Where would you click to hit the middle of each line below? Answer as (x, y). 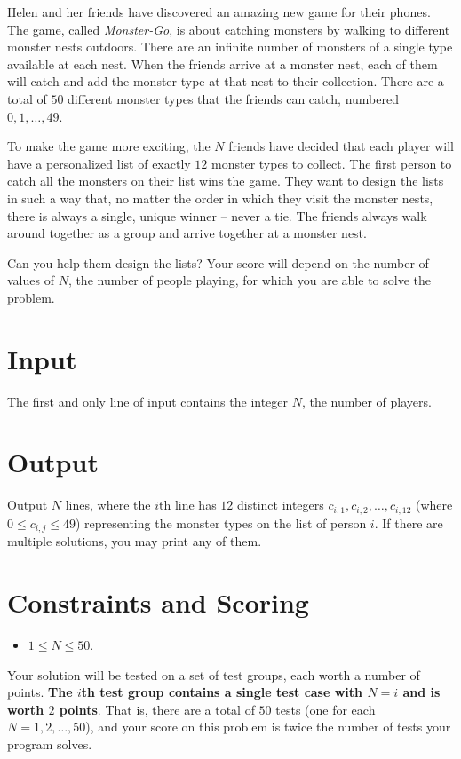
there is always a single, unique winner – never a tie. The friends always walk (217, 215)
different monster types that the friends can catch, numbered (233, 98)
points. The (40, 692)
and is (421, 692)
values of (31, 280)
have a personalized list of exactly (99, 163)
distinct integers (280, 505)
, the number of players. (366, 401)
